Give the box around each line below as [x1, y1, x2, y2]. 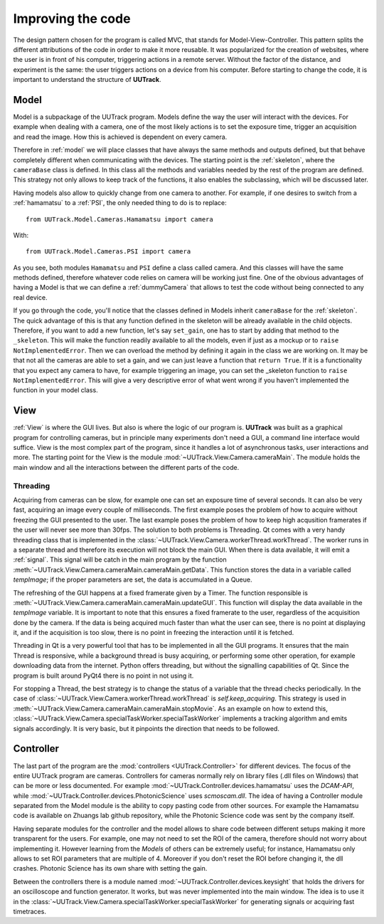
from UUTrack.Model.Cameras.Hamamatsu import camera [26, 215, 213, 224]
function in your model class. [13, 386, 99, 394]
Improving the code [13, 11, 131, 26]
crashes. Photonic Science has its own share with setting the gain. [13, 864, 208, 873]
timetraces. [13, 907, 46, 915]
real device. [13, 293, 48, 302]
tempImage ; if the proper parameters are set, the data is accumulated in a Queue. [13, 575, 252, 584]
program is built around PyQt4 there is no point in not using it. [13, 671, 194, 680]
